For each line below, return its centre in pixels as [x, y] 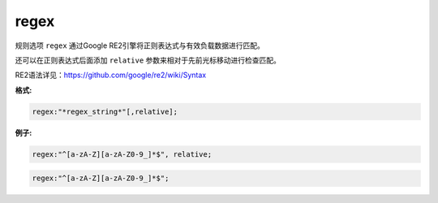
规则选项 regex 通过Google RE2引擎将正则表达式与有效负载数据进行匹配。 [140, 45]
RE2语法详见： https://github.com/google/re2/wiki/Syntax [111, 75]
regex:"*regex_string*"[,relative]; [105, 111]
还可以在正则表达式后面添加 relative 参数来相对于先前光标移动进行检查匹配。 [148, 60]
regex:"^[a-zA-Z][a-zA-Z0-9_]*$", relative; [122, 154]
